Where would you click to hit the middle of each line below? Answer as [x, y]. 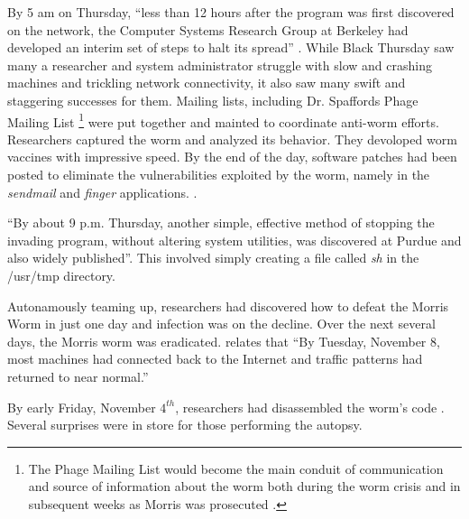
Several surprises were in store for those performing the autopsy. [185, 425]
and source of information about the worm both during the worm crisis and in [244, 486]
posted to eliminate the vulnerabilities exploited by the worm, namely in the [219, 174]
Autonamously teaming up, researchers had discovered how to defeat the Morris [228, 306]
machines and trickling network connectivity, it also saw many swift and [207, 83]
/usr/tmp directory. [61, 275]
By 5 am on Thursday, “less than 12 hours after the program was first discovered [231, 12]
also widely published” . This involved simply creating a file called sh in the [213, 258]
